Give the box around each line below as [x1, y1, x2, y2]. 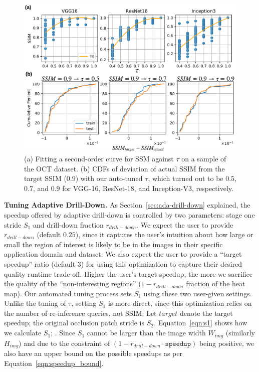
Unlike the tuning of [4, 298, 66, 308]
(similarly [225, 327, 255, 338]
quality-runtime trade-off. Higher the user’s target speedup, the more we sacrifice [4, 268, 252, 279]
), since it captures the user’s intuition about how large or [75, 229, 253, 240]
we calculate [4, 327, 42, 338]
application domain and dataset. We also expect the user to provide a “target [4, 249, 242, 259]
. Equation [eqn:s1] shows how [153, 317, 247, 328]
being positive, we [199, 337, 254, 348]
